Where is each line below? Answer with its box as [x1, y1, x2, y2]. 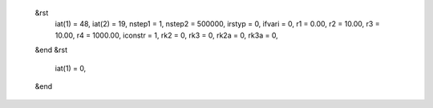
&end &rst [34, 45, 68, 55]
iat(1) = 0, [55, 63, 87, 73]
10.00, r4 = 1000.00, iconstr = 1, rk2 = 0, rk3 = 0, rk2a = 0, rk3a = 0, [55, 30, 278, 40]
